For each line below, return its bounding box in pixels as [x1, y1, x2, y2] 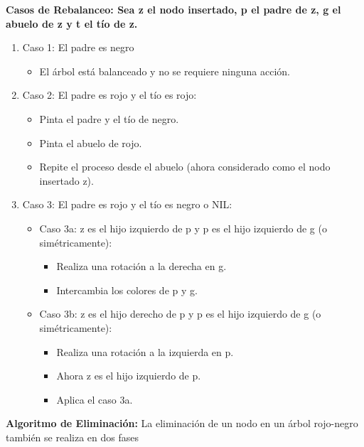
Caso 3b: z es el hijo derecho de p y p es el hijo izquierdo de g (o [39, 306, 321, 321]
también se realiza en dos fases [6, 429, 139, 444]
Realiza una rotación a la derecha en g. [56, 259, 227, 274]
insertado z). [39, 173, 94, 188]
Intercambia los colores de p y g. [56, 282, 198, 297]
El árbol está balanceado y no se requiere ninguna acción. [39, 63, 291, 78]
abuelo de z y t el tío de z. [6, 16, 138, 31]
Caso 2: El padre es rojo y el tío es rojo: [22, 87, 197, 102]
